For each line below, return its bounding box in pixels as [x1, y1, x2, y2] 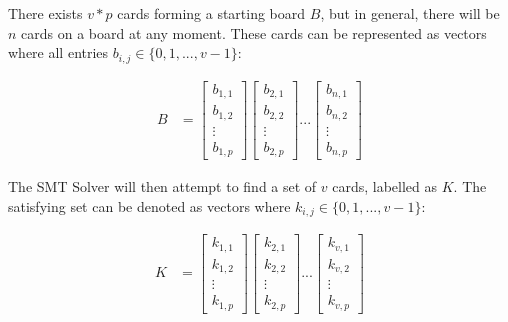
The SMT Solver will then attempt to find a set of [8, 176, 317, 197]
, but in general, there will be [320, 3, 500, 23]
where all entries [8, 42, 109, 63]
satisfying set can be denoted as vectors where [8, 195, 291, 216]
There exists [8, 3, 83, 23]
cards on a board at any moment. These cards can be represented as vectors [21, 22, 487, 43]
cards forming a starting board [117, 3, 306, 23]
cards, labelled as [332, 176, 438, 197]
